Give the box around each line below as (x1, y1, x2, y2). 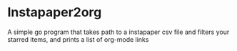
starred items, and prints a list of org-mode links (7, 35, 149, 43)
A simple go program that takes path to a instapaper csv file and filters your (7, 28, 230, 36)
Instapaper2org (7, 4, 102, 21)
